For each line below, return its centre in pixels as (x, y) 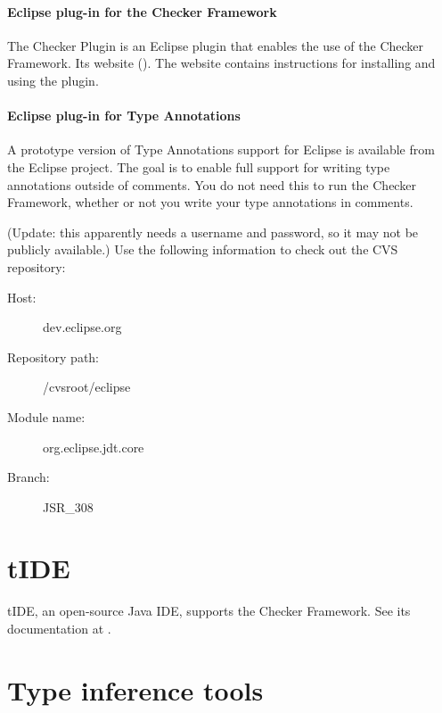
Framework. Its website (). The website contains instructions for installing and (221, 63)
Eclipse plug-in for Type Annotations (124, 116)
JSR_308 (68, 506)
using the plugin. (53, 80)
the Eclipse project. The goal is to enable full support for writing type (199, 166)
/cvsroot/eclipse (87, 387)
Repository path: (53, 356)
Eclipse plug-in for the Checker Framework (142, 11)
